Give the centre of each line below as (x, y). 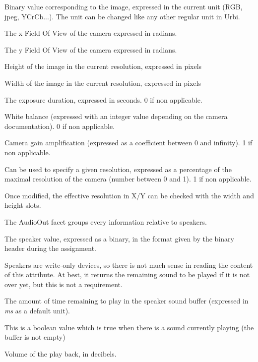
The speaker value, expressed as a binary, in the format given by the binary (119, 238)
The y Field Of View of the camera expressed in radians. (91, 49)
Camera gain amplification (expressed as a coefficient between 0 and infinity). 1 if (129, 143)
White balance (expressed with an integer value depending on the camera (116, 116)
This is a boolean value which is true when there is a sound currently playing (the (129, 327)
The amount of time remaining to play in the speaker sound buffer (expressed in (127, 301)
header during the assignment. (50, 248)
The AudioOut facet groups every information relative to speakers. (106, 221)
